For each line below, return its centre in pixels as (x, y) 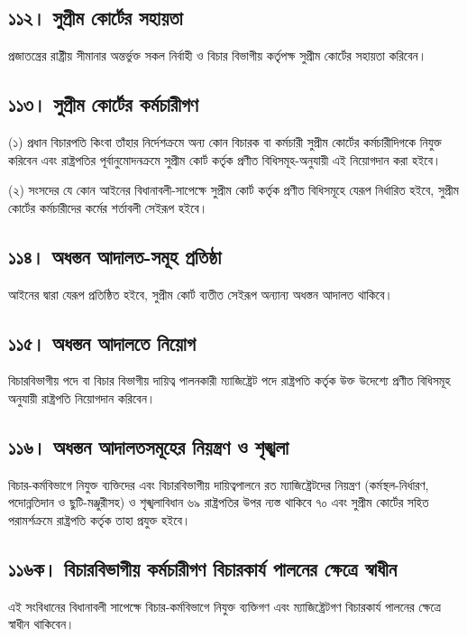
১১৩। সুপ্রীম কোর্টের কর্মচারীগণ (103, 104)
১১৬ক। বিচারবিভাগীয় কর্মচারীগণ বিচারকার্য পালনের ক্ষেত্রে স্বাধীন (203, 568)
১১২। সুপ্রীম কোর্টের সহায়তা (96, 18)
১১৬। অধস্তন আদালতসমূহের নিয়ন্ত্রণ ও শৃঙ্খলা (149, 446)
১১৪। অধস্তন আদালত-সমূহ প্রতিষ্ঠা (115, 256)
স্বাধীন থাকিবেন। (41, 624)
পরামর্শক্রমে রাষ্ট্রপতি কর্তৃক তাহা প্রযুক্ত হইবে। (100, 519)
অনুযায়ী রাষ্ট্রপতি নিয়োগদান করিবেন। (82, 397)
